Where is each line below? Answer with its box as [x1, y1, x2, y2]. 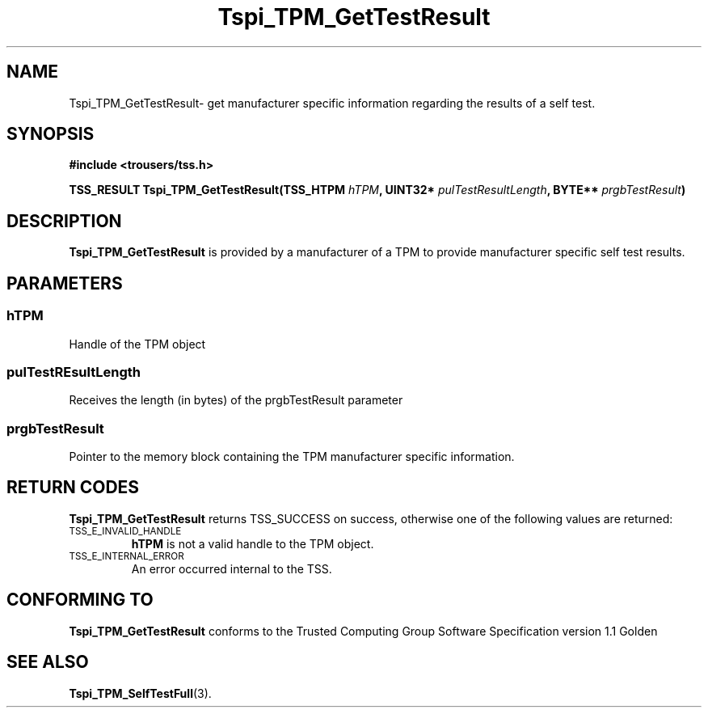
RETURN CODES [6, 477, 140, 498]
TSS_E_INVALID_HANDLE [69, 525, 182, 537]
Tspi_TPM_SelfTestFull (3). [69, 686, 212, 700]
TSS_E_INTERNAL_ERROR [69, 550, 184, 562]
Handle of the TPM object [69, 336, 206, 351]
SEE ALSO [6, 652, 89, 673]
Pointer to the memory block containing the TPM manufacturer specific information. [69, 450, 515, 463]
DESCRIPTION [6, 210, 122, 231]
